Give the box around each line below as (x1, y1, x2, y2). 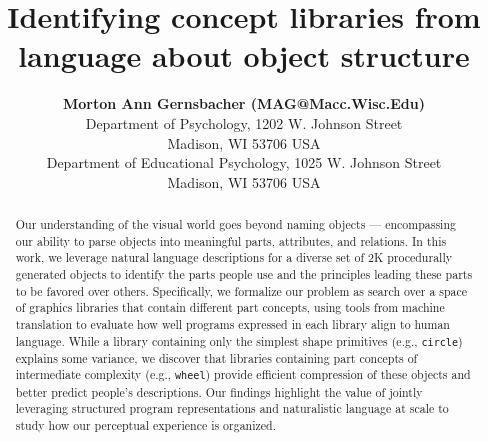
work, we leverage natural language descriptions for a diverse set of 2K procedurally (15, 249, 452, 266)
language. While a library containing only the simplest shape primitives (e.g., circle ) (15, 332, 463, 349)
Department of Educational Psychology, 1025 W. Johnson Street (46, 152, 442, 173)
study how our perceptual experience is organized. (15, 416, 277, 433)
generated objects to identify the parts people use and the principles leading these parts (15, 266, 473, 283)
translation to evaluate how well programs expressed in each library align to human (15, 316, 450, 333)
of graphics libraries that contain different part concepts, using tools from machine (15, 299, 445, 316)
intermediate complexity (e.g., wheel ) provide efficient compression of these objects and (15, 366, 471, 383)
